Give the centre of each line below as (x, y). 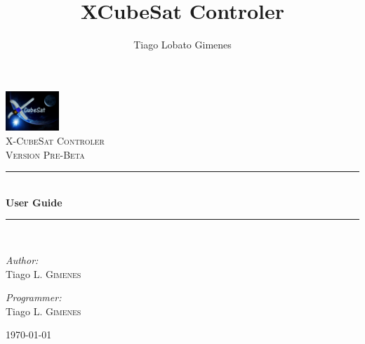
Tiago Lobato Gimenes (182, 45)
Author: (22, 259)
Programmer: (34, 297)
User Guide (34, 202)
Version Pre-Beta (45, 154)
